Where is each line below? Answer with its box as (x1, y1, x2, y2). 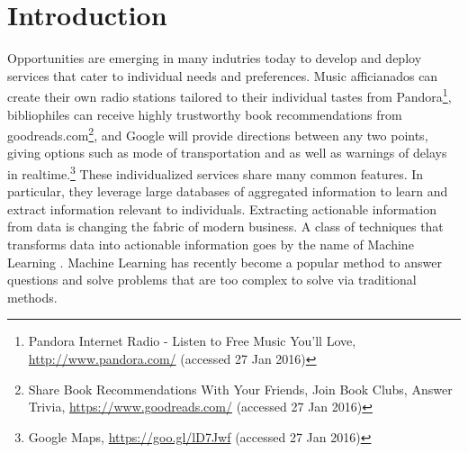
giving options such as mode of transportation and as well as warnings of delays (7, 143, 447, 162)
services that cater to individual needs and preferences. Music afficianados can (7, 66, 438, 85)
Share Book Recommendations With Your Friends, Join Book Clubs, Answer (28, 379, 453, 398)
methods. (7, 287, 58, 306)
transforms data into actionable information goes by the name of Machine (7, 235, 414, 254)
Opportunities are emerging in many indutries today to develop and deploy (7, 49, 422, 68)
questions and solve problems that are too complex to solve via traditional (7, 270, 417, 289)
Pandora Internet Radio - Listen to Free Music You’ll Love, (28, 331, 356, 350)
